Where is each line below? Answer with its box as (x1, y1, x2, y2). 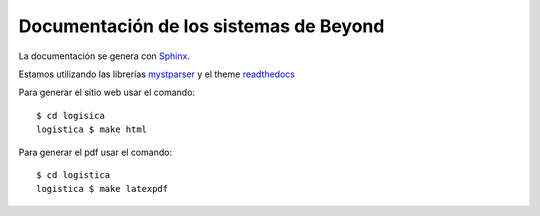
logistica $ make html (36, 124, 148, 135)
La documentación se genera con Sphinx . (18, 50, 190, 62)
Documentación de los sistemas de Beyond (18, 15, 385, 37)
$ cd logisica (36, 110, 105, 121)
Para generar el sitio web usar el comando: (18, 86, 195, 99)
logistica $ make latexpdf (36, 183, 169, 195)
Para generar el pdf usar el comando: (18, 146, 173, 158)
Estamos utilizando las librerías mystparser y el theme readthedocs (18, 68, 295, 80)
